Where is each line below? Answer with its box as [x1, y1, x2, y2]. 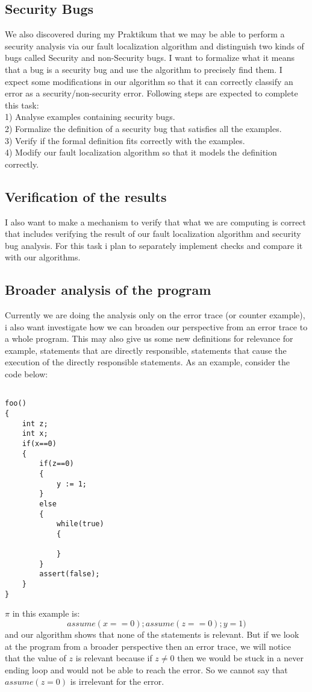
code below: [5, 368, 48, 380]
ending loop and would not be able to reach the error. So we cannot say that [5, 663, 288, 676]
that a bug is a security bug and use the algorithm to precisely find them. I [5, 63, 282, 75]
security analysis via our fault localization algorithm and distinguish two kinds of [5, 39, 304, 52]
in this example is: [12, 607, 80, 620]
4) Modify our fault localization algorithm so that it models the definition [5, 146, 277, 159]
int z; [22, 419, 48, 428]
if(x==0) [22, 439, 57, 448]
